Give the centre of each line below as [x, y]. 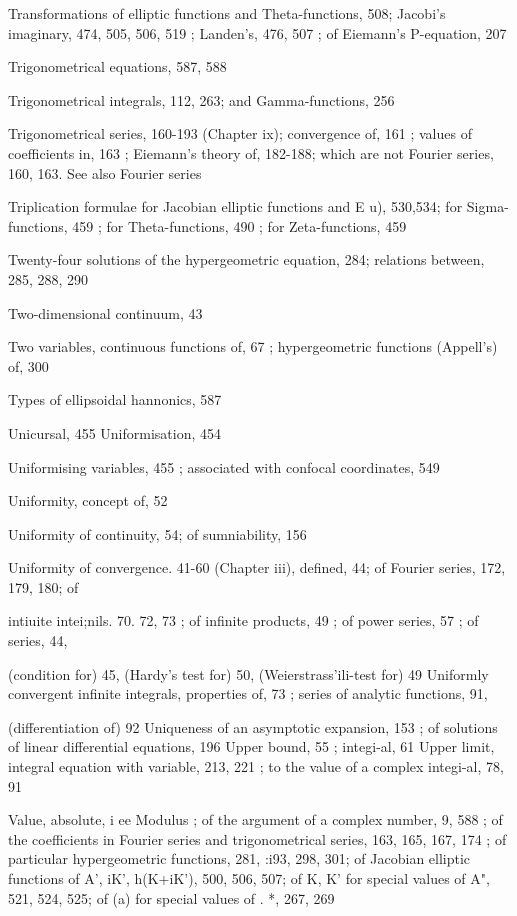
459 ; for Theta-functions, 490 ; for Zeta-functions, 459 [239, 225]
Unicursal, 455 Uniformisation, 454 [114, 432]
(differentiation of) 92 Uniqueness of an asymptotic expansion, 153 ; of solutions [253, 726]
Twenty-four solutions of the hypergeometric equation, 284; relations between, [246, 259]
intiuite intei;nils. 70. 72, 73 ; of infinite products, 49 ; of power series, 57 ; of [243, 620]
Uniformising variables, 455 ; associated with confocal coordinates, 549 [224, 466]
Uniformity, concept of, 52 [88, 500]
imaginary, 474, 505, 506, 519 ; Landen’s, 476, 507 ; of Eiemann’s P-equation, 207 [257, 32]
